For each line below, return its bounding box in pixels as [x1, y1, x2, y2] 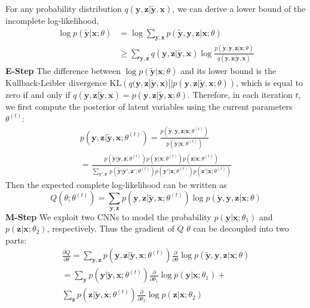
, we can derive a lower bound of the [172, 2, 306, 14]
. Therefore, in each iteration [187, 88, 293, 101]
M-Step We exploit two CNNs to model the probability [5, 210, 211, 223]
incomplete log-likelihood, [5, 14, 99, 26]
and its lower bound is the [180, 64, 277, 77]
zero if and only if [5, 88, 70, 101]
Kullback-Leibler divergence [5, 76, 107, 89]
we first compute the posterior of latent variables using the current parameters [5, 100, 293, 113]
